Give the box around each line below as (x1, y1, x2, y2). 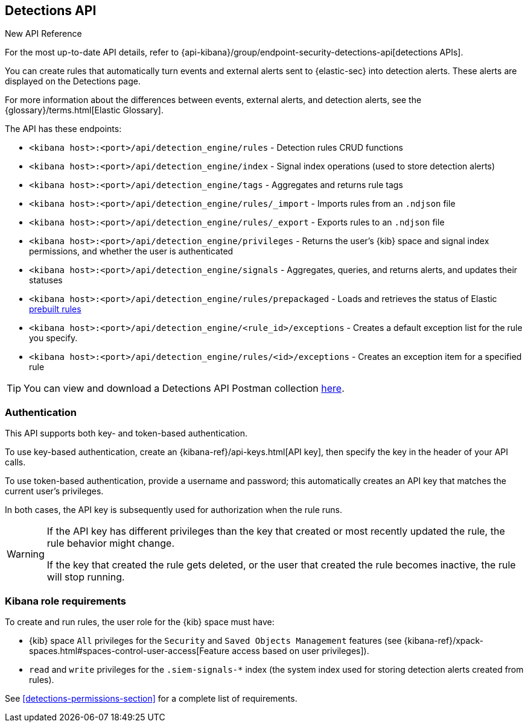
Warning (7, 548, 45, 561)
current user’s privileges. (5, 486, 104, 497)
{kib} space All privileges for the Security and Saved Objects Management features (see (29, 635, 402, 646)
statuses (29, 275, 63, 286)
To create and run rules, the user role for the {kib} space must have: (5, 616, 275, 627)
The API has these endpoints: (5, 124, 122, 134)
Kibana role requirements (5, 594, 127, 607)
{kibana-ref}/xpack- (404, 635, 483, 646)
